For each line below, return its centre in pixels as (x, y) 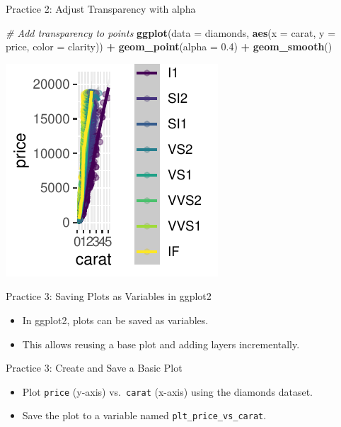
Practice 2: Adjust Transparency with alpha (101, 9)
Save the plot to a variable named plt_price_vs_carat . (144, 415)
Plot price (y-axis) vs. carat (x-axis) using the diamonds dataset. (168, 391)
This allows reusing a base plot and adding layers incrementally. (161, 344)
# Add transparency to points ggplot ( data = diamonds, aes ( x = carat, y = (171, 32)
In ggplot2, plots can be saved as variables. (115, 320)
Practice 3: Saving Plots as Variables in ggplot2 (109, 296)
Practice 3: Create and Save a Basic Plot (94, 368)
